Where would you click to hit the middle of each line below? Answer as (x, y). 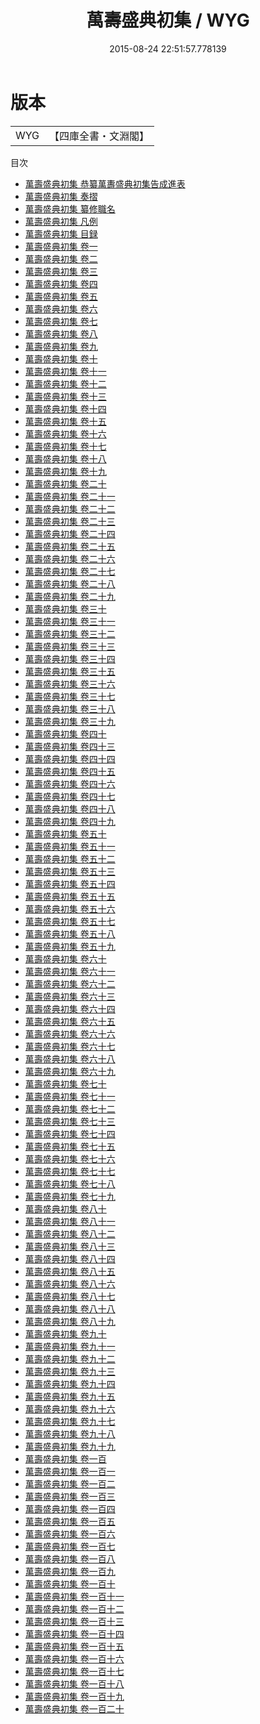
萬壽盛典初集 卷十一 (65, 371)
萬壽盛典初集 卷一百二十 (74, 1708)
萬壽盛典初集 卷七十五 (70, 1146)
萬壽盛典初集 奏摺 (61, 196)
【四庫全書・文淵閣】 (99, 136)
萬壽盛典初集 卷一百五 (70, 1521)
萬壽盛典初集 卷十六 (65, 433)
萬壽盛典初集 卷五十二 (70, 858)
